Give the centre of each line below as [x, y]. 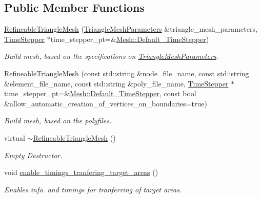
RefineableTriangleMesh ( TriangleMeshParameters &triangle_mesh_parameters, [131, 29]
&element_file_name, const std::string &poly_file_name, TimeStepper [116, 83]
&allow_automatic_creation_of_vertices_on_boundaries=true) [106, 103]
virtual [15, 137]
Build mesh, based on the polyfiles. [58, 120]
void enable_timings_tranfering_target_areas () [81, 172]
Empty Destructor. [33, 155]
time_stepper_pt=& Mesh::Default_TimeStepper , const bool [100, 93]
